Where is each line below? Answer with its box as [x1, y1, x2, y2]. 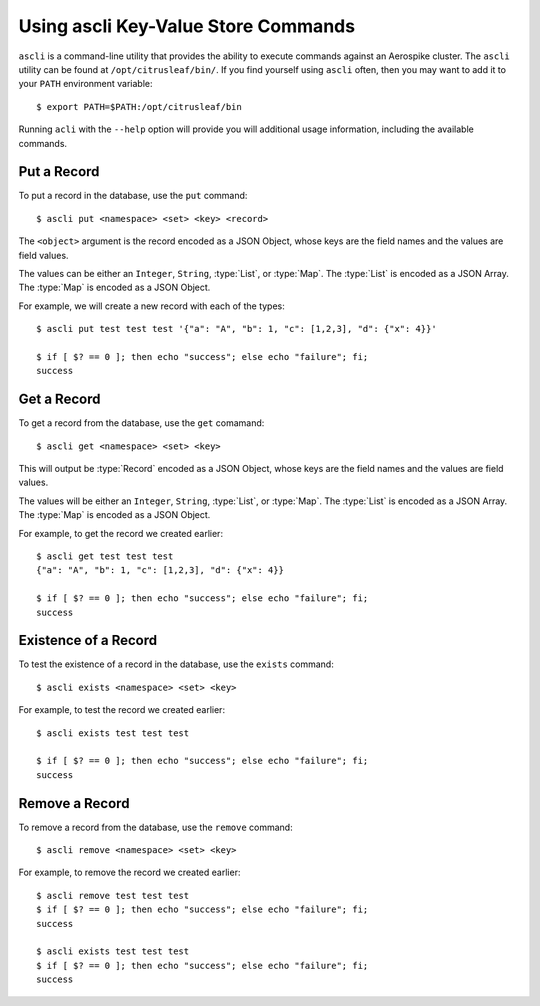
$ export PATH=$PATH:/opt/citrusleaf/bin [36, 101, 242, 112]
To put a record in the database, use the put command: [18, 190, 248, 202]
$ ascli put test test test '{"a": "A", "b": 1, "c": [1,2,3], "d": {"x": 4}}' [36, 323, 437, 335]
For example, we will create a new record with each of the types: [18, 300, 285, 312]
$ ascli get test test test [36, 550, 174, 562]
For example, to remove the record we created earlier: [18, 866, 241, 879]
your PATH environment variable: [18, 78, 154, 90]
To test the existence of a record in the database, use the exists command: [18, 658, 334, 670]
